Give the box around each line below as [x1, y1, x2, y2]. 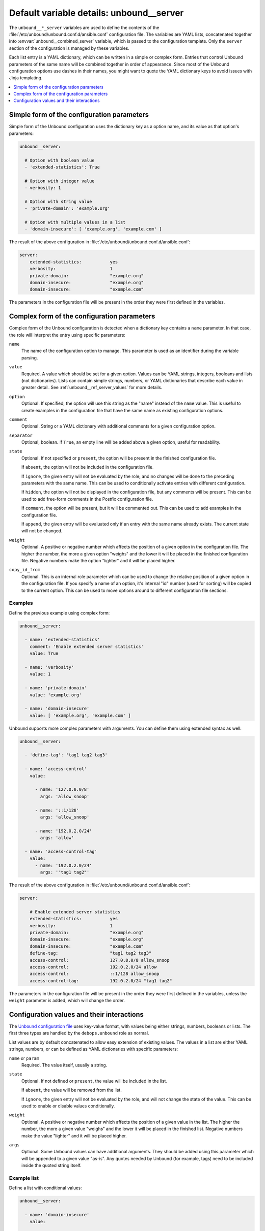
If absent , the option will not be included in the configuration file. [21, 464, 154, 470]
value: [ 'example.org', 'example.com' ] [29, 713, 131, 718]
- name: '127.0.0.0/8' [35, 787, 90, 792]
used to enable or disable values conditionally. [21, 1103, 115, 1109]
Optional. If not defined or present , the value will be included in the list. [21, 1078, 167, 1084]
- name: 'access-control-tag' [25, 848, 98, 854]
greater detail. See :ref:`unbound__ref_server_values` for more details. [21, 385, 162, 390]
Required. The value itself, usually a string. [21, 1062, 107, 1068]
